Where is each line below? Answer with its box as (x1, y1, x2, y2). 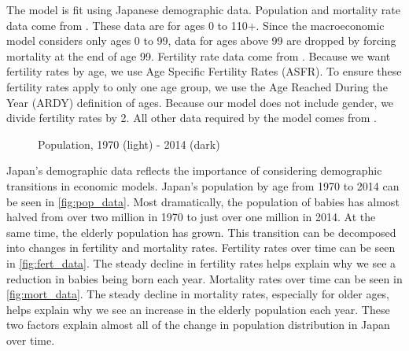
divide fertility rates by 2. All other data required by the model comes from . (6, 109, 377, 126)
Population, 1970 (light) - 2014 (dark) (38, 135, 220, 152)
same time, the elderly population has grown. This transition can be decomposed (6, 224, 396, 240)
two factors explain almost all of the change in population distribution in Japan (6, 316, 390, 333)
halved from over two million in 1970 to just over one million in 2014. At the (6, 209, 376, 225)
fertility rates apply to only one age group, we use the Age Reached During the (6, 78, 388, 94)
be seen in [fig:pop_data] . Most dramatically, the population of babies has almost (6, 193, 400, 209)
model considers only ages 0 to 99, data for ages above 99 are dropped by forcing (6, 32, 396, 49)
